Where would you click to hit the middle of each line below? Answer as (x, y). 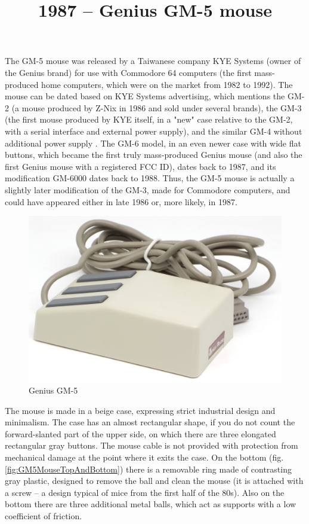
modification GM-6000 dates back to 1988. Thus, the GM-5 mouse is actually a (150, 178)
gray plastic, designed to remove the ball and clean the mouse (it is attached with (154, 481)
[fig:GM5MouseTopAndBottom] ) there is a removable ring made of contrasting (148, 469)
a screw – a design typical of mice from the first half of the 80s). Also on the (145, 492)
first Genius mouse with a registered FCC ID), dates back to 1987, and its (140, 166)
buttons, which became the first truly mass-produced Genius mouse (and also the (154, 155)
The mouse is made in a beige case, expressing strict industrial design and (140, 410)
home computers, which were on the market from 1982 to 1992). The (167, 84)
